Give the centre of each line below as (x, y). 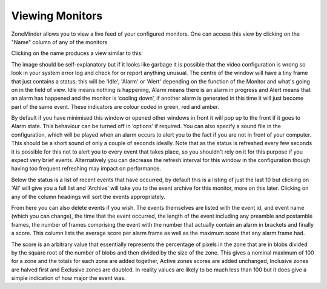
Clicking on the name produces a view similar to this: (77, 53)
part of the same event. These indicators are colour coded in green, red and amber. (115, 106)
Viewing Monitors (57, 16)
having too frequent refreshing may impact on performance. (86, 169)
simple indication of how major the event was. (68, 278)
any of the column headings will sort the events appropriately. (88, 196)
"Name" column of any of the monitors (59, 42)
